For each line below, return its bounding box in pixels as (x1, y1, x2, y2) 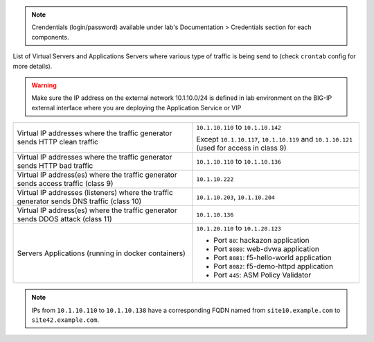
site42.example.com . (31, 316, 100, 324)
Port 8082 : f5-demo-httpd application (213, 262, 334, 271)
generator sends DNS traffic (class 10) (17, 196, 142, 206)
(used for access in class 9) (196, 143, 287, 153)
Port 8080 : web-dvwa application (213, 244, 320, 254)
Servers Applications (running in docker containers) (17, 248, 186, 258)
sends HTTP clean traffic (17, 137, 98, 147)
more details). (12, 62, 53, 70)
